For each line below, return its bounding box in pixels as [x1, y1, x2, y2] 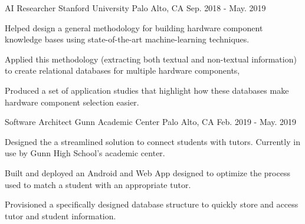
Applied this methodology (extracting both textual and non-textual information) [5, 52, 297, 65]
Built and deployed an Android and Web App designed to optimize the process [5, 166, 290, 179]
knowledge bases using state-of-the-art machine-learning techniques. [5, 33, 250, 45]
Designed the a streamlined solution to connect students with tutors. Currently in [5, 135, 300, 147]
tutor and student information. [5, 209, 116, 222]
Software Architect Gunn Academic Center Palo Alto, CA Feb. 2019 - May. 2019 [5, 116, 297, 128]
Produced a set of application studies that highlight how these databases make [5, 84, 289, 96]
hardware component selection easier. [5, 95, 139, 108]
